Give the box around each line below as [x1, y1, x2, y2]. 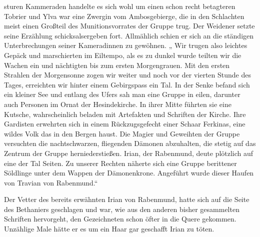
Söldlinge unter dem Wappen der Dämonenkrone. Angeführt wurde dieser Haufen [4, 167, 254, 178]
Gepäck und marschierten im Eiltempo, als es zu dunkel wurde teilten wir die [4, 49, 241, 60]
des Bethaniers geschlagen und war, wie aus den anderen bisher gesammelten [4, 203, 239, 214]
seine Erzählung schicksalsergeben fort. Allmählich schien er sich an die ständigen [4, 30, 254, 40]
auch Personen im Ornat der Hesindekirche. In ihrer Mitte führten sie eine [4, 98, 231, 109]
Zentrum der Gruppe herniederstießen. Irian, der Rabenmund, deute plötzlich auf [4, 147, 253, 158]
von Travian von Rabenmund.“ [4, 177, 98, 187]
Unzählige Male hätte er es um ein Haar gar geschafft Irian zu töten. [4, 223, 214, 234]
